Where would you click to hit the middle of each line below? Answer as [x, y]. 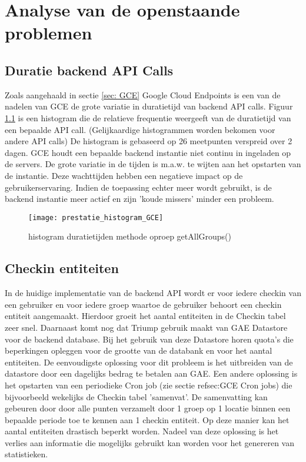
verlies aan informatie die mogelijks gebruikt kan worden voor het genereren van [149, 442]
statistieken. [26, 454]
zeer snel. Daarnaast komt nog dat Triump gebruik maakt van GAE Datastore [146, 327]
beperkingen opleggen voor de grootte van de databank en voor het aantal [139, 350]
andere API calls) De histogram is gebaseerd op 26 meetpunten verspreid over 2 [149, 141]
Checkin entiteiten [62, 268]
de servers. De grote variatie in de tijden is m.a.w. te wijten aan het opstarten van [153, 164]
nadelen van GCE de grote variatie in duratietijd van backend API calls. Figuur [149, 106]
